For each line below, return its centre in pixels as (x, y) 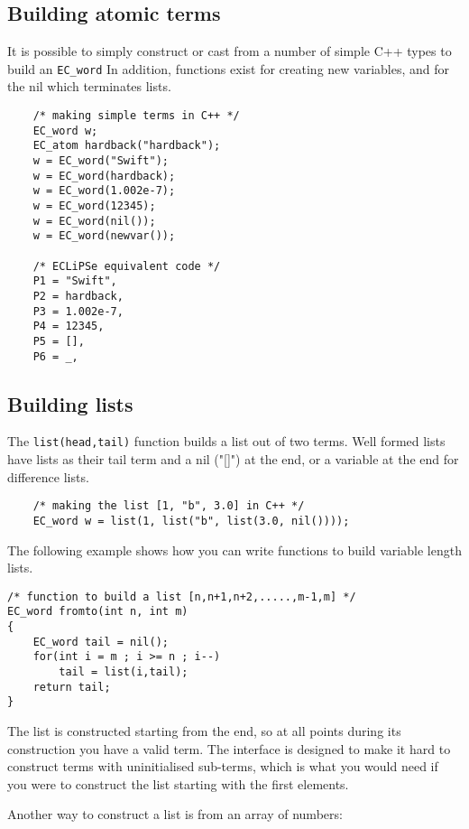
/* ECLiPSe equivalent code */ (127, 266)
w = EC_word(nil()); (94, 221)
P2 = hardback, (78, 296)
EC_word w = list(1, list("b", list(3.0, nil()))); (191, 521)
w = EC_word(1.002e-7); (104, 191)
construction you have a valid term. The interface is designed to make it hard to (229, 748)
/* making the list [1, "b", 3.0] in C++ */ (169, 506)
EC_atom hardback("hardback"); (127, 146)
